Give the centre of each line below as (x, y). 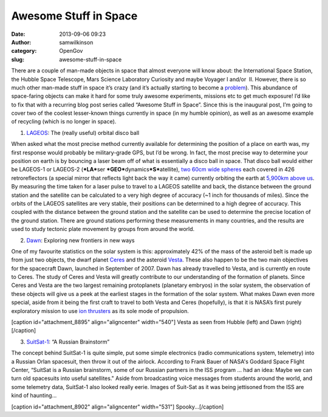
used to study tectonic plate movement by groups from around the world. (103, 229)
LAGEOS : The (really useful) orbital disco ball (83, 133)
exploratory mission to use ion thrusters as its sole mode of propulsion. (100, 311)
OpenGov (71, 51)
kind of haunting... (34, 396)
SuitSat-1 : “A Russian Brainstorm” (68, 342)
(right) (294, 322)
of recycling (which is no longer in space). (64, 122)
